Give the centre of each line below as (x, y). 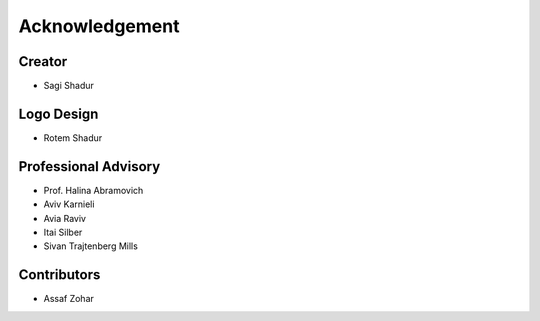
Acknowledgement (99, 26)
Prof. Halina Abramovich (93, 190)
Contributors (59, 275)
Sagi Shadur (69, 86)
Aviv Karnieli (69, 204)
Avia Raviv (65, 218)
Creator (43, 61)
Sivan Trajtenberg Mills (91, 246)
